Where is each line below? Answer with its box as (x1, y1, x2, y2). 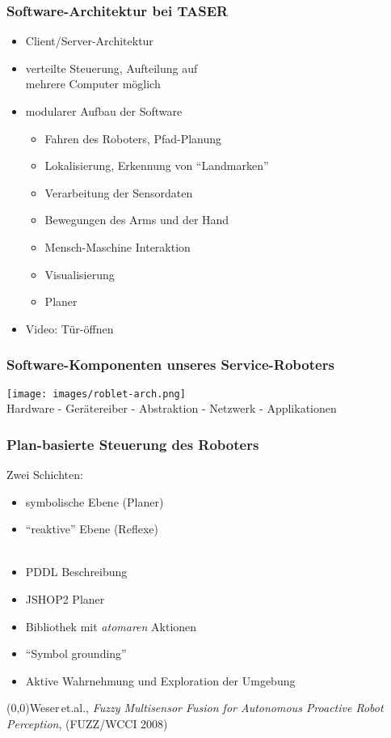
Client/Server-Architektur (25, 32, 153, 49)
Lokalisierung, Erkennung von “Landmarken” (44, 157, 269, 174)
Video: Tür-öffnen (25, 320, 114, 337)
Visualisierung (44, 265, 115, 282)
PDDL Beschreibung (25, 563, 128, 580)
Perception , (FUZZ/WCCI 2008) (6, 715, 168, 732)
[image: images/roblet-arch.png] (6, 388, 186, 400)
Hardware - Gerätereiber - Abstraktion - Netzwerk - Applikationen (6, 400, 337, 417)
